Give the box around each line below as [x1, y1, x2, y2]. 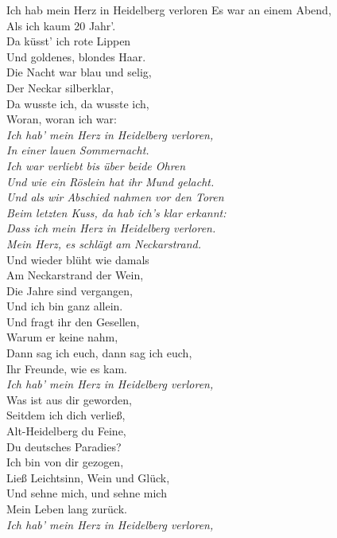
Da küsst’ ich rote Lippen [6, 33, 131, 49]
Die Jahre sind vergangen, [6, 282, 133, 298]
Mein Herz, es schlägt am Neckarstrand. [6, 235, 202, 251]
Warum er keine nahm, [6, 329, 118, 345]
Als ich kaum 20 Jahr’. [6, 17, 116, 33]
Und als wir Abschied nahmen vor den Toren [6, 189, 224, 205]
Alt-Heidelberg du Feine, [6, 423, 126, 439]
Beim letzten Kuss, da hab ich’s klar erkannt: [6, 204, 227, 220]
